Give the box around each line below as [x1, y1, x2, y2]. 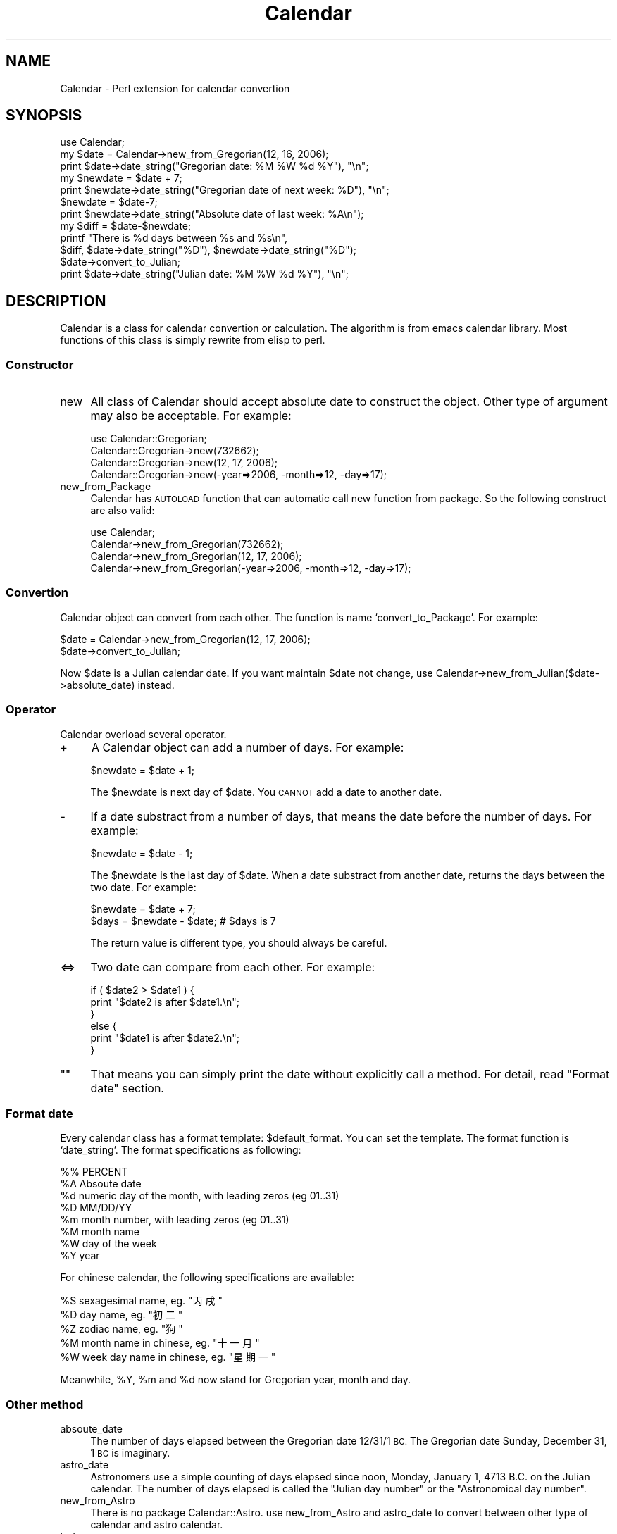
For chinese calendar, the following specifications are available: [60, 1271, 354, 1284]
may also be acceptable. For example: [90, 409, 292, 423]
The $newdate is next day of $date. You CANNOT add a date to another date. [90, 785, 442, 798]
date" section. [90, 1080, 164, 1095]
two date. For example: [90, 880, 197, 893]
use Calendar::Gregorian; [90, 432, 207, 445]
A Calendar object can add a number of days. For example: [92, 740, 404, 754]
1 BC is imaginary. [90, 1447, 170, 1459]
